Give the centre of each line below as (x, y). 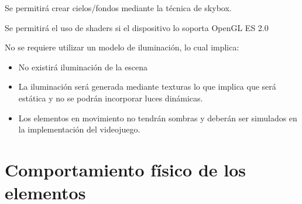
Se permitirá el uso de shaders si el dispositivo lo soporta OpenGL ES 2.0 (137, 27)
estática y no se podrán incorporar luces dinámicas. (111, 98)
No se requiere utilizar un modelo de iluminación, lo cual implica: (122, 47)
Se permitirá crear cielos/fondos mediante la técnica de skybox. (118, 8)
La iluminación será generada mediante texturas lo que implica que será (147, 86)
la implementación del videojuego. (79, 129)
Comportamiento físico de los (126, 169)
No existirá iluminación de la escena (83, 67)
